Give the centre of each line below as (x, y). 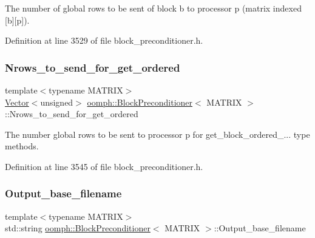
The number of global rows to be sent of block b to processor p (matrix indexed (153, 8)
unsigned (57, 102)
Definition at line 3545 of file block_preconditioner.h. (104, 166)
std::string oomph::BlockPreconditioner (78, 228)
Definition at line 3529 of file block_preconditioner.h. (104, 40)
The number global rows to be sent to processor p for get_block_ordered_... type (157, 134)
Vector (17, 102)
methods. (22, 146)
